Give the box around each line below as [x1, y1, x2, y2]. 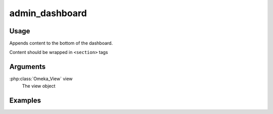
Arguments [9, 63, 46, 71]
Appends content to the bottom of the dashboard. [9, 40, 113, 46]
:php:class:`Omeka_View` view [9, 76, 73, 82]
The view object [22, 83, 56, 89]
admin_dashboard [9, 8, 87, 19]
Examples [9, 96, 41, 104]
